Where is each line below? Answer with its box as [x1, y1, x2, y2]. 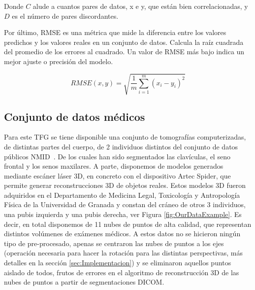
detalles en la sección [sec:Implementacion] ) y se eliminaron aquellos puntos [4, 257, 231, 268]
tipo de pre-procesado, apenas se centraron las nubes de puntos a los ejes [4, 238, 224, 248]
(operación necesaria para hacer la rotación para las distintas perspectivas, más [4, 248, 243, 258]
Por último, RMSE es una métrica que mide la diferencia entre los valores [4, 27, 226, 37]
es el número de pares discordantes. [12, 10, 119, 21]
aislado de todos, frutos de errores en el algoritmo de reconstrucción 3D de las [4, 267, 239, 277]
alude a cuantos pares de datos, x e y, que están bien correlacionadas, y [32, 1, 248, 11]
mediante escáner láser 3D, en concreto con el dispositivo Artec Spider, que [4, 170, 231, 181]
